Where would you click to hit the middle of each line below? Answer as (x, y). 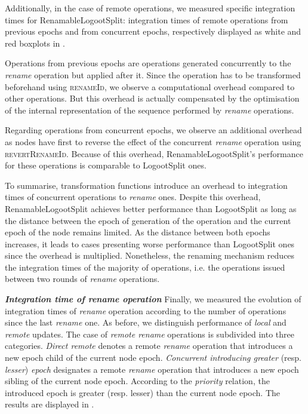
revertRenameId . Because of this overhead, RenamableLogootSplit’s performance (154, 153)
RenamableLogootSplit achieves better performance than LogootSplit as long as (151, 208)
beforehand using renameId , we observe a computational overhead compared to (150, 86)
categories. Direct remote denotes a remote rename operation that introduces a (149, 346)
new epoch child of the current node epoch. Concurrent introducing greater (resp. (153, 358)
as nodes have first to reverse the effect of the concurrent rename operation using (153, 141)
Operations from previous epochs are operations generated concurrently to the (148, 63)
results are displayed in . (50, 404)
